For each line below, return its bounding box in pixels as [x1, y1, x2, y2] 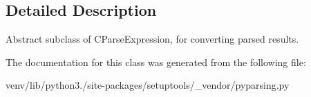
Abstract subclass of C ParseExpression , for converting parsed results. [6, 32, 299, 46]
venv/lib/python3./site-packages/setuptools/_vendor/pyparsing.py [6, 78, 290, 92]
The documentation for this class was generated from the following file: [6, 54, 306, 69]
